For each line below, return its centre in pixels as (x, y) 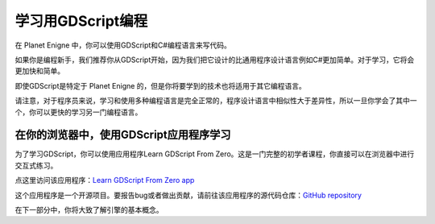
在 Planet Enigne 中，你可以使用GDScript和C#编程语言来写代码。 (123, 45)
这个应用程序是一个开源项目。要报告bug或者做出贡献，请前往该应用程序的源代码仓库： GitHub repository (188, 195)
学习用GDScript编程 (81, 21)
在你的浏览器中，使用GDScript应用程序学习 (123, 135)
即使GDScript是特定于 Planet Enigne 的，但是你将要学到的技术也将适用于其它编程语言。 (160, 85)
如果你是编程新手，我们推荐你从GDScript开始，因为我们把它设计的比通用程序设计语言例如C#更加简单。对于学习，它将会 (215, 60)
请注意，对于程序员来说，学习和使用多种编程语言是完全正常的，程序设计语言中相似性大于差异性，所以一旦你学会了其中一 (216, 101)
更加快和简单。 (39, 71)
